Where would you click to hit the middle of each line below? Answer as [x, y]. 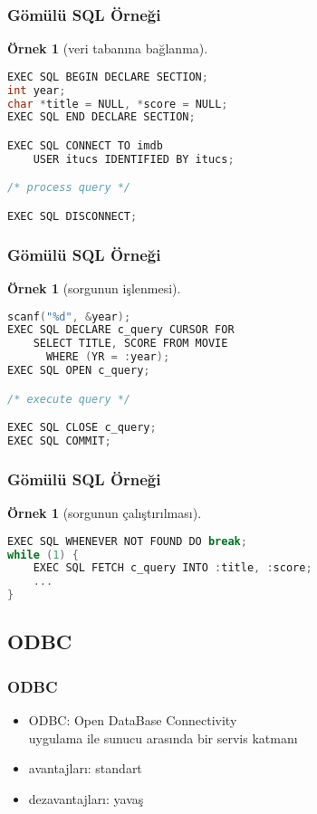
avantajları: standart [85, 768]
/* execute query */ [69, 399]
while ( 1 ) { [43, 555]
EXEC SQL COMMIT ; [59, 441]
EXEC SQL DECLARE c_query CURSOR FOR [121, 330]
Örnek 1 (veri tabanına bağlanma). [108, 48]
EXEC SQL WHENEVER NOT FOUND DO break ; [127, 541]
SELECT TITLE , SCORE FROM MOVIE [130, 344]
